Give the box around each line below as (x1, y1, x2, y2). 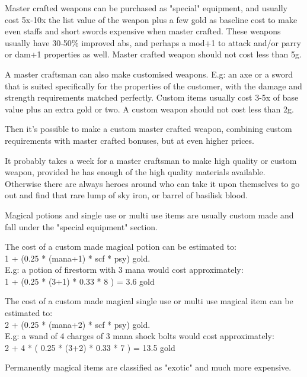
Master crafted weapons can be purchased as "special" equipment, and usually (5, 2, 287, 14)
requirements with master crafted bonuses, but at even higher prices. (5, 134, 254, 146)
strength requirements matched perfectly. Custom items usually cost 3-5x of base (5, 91, 299, 104)
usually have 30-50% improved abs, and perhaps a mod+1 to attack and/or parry (5, 36, 301, 49)
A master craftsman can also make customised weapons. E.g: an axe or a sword (5, 67, 293, 80)
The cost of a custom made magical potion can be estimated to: (5, 240, 237, 253)
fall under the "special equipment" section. (5, 220, 158, 233)
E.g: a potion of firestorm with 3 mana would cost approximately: (5, 263, 244, 276)
